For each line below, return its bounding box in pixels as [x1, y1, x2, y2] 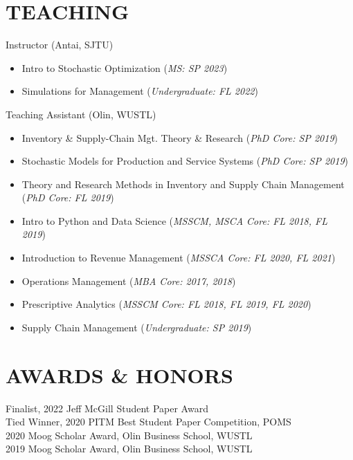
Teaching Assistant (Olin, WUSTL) [6, 107, 156, 121]
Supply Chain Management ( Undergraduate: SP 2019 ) [21, 320, 252, 334]
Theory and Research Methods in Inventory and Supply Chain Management [21, 176, 345, 191]
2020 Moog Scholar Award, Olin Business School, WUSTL [6, 427, 253, 442]
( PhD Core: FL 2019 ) [21, 190, 114, 205]
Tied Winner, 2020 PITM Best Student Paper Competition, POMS [6, 414, 291, 429]
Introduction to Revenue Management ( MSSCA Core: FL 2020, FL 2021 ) [21, 250, 336, 265]
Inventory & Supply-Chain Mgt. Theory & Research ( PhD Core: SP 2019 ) [21, 130, 338, 145]
